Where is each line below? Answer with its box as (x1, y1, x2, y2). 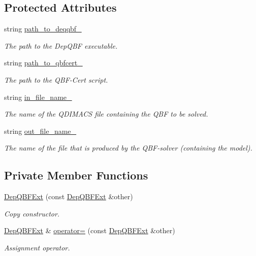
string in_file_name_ (4, 91, 72, 102)
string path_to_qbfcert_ (4, 57, 83, 68)
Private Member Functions (4, 167, 148, 183)
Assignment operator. (4, 242, 70, 252)
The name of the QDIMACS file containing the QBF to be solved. (4, 108, 208, 119)
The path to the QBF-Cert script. (4, 74, 108, 85)
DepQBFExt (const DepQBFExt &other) (4, 191, 133, 202)
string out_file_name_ (4, 125, 77, 136)
